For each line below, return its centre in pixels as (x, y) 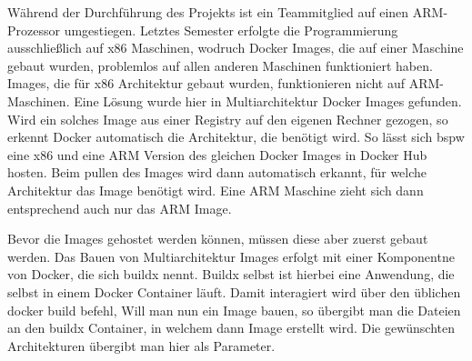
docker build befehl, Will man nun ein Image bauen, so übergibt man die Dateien (234, 310)
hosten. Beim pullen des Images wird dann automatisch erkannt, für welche (217, 172)
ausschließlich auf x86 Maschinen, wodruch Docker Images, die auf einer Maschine (236, 48)
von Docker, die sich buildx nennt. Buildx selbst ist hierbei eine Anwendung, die (231, 274)
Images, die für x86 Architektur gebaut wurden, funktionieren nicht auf (206, 83)
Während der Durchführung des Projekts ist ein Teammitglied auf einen (208, 12)
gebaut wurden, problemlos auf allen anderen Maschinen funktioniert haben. (220, 65)
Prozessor (34, 30)
